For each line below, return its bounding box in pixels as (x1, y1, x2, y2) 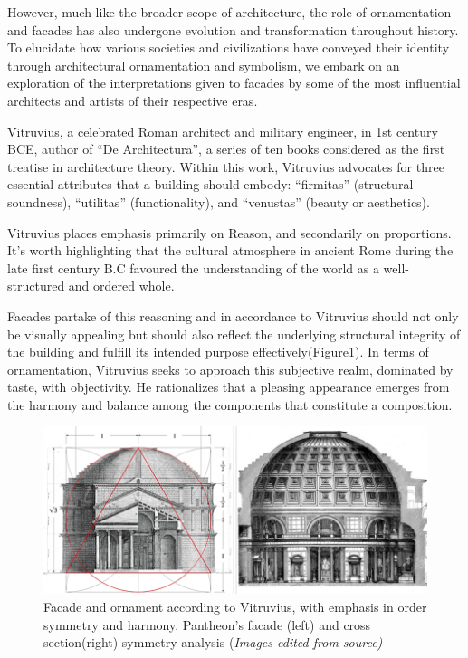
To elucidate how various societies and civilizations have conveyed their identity (7, 38, 450, 57)
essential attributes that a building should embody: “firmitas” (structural (7, 175, 414, 194)
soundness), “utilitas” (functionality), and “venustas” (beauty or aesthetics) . (7, 192, 430, 211)
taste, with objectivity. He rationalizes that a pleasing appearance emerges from (7, 377, 450, 396)
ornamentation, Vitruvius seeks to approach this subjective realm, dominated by (7, 359, 454, 378)
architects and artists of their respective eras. (7, 91, 258, 110)
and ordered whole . (68, 276, 175, 295)
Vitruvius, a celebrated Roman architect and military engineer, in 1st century (7, 121, 438, 140)
